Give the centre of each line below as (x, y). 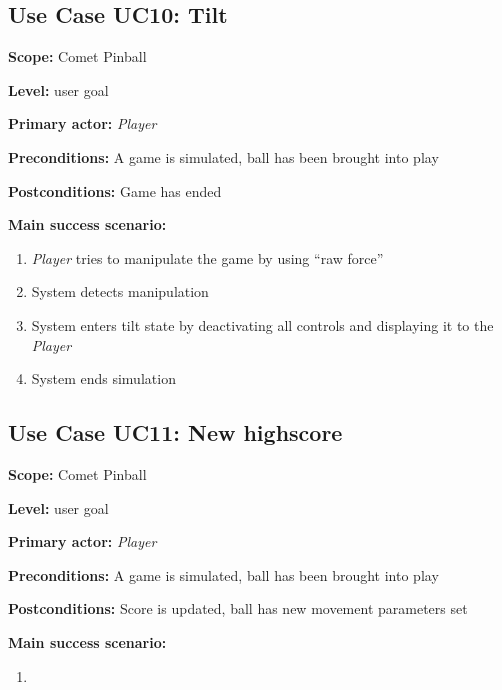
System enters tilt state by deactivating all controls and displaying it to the (262, 324)
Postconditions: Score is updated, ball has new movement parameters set (238, 608)
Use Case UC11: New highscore (175, 432)
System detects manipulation (120, 291)
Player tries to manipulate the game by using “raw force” (207, 257)
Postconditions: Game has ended (115, 190)
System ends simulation (103, 378)
